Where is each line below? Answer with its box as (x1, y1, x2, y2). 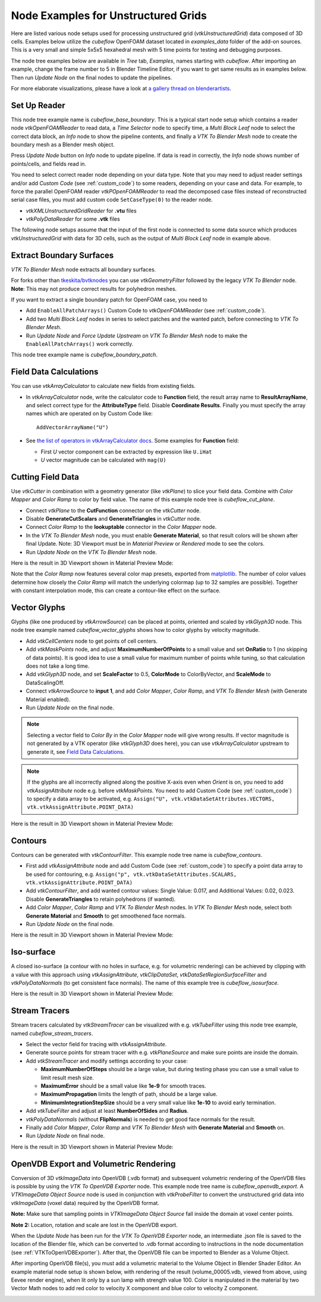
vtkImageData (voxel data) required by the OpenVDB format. (11, 1199, 160, 1206)
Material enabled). (26, 696, 71, 703)
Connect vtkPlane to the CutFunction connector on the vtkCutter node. (26, 506, 202, 514)
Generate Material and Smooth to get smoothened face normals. (26, 912, 187, 919)
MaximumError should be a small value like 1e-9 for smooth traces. (40, 1082, 206, 1089)
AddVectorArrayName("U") (36, 424, 109, 431)
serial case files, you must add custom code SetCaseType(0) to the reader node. (11, 196, 213, 204)
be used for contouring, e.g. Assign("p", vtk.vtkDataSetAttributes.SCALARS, (26, 871, 237, 878)
